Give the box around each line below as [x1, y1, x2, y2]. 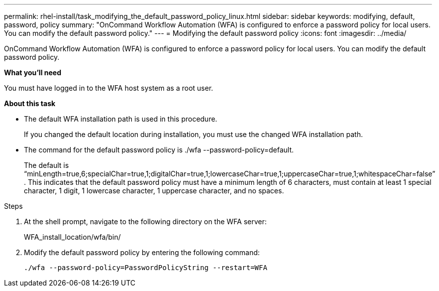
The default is [24, 161, 69, 169]
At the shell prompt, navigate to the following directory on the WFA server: [24, 217, 267, 226]
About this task [4, 99, 56, 108]
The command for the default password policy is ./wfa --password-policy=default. [24, 145, 294, 154]
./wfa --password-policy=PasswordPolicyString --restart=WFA [24, 264, 267, 272]
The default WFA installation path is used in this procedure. [24, 115, 218, 123]
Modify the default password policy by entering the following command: [24, 248, 260, 257]
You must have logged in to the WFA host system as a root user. [4, 84, 214, 92]
